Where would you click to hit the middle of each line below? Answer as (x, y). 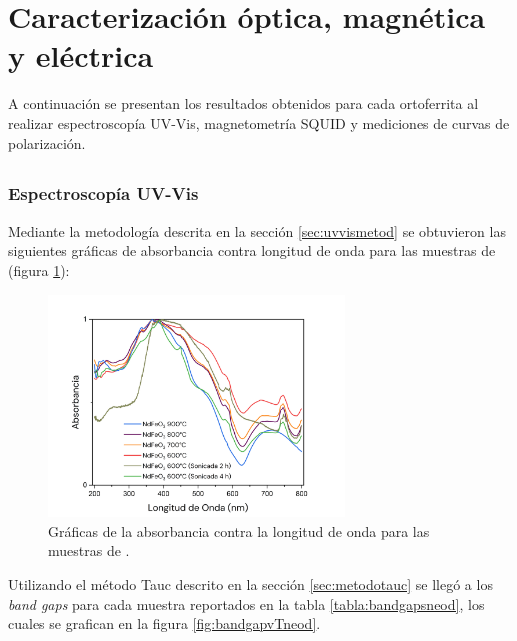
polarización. (47, 142)
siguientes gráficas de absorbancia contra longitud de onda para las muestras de (252, 250)
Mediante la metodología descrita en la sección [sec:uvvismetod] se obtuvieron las (257, 230)
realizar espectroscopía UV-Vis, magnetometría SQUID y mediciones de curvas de (259, 122)
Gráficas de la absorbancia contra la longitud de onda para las (239, 530)
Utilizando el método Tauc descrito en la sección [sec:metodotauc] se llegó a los (250, 583)
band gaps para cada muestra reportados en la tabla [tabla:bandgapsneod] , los (246, 603)
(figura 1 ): (39, 269)
